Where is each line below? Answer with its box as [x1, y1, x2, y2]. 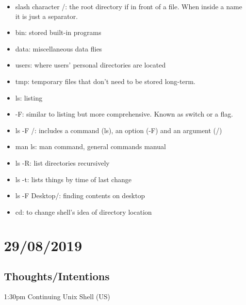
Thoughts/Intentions [4, 269, 110, 284]
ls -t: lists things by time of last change [15, 174, 131, 184]
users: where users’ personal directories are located [15, 60, 166, 70]
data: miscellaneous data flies [15, 43, 102, 53]
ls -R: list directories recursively [15, 157, 110, 168]
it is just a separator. [15, 11, 78, 21]
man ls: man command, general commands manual [15, 141, 166, 152]
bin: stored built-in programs [15, 27, 101, 37]
